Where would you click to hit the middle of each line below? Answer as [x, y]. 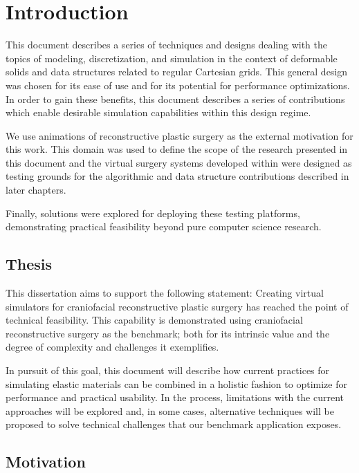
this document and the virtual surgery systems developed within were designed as [179, 162]
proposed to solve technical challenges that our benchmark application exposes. [174, 424]
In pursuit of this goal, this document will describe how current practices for [168, 370]
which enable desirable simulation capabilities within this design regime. [158, 112]
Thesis [29, 264]
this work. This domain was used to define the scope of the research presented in [177, 149]
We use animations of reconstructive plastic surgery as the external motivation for [179, 135]
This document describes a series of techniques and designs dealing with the [166, 45]
